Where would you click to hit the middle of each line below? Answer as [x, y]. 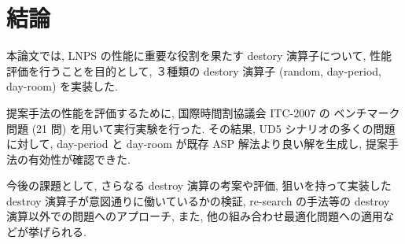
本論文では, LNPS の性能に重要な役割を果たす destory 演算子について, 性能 [199, 55]
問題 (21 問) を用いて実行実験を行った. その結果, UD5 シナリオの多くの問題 [201, 128]
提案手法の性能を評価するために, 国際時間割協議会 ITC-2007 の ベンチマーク [203, 112]
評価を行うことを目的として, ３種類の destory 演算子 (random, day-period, [194, 70]
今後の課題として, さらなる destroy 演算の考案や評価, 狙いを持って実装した [199, 185]
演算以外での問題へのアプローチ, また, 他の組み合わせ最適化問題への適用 [195, 216]
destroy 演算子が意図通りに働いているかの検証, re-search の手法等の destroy [198, 200]
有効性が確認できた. [79, 159]
